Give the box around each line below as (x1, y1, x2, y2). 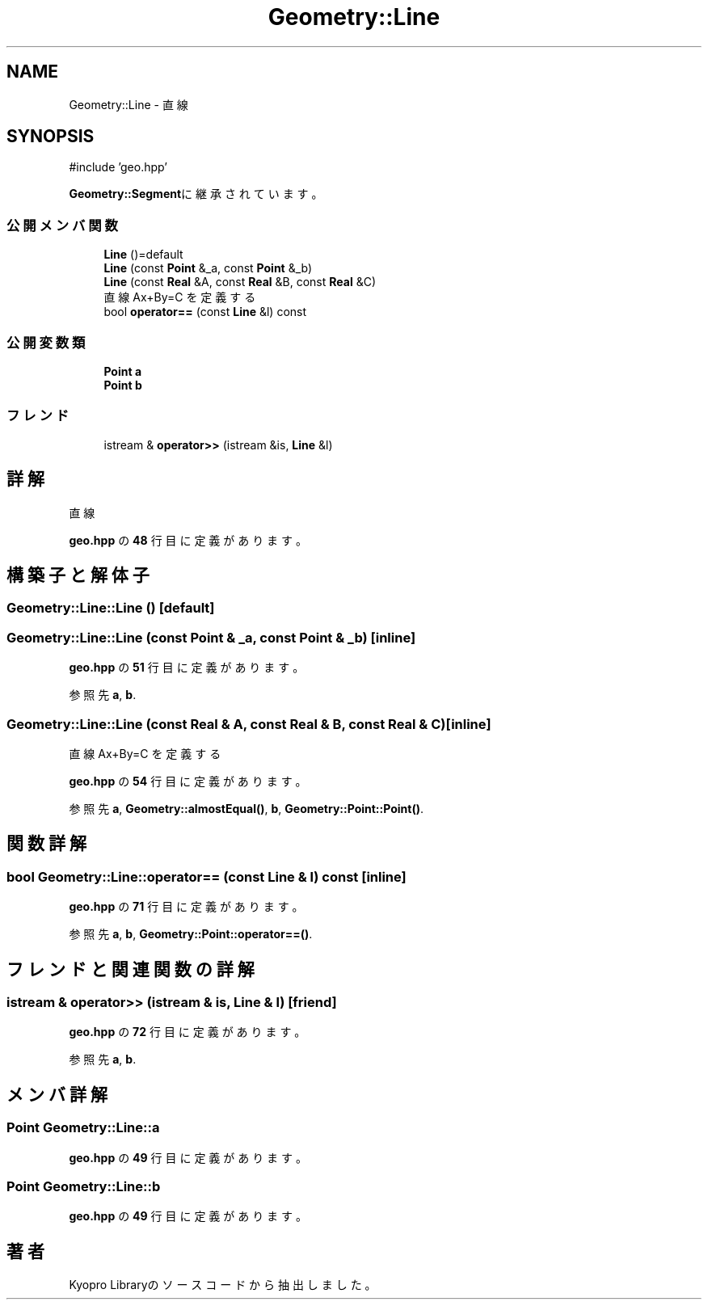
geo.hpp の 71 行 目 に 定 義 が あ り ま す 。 (69, 899, 304, 914)
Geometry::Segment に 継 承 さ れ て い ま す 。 (69, 187, 323, 201)
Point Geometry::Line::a (6, 1119, 160, 1136)
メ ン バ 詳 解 (6, 1084, 107, 1105)
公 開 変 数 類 (6, 334, 86, 351)
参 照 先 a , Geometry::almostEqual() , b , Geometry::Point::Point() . (69, 801, 424, 815)
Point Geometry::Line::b (6, 1178, 161, 1194)
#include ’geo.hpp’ (69, 160, 167, 175)
